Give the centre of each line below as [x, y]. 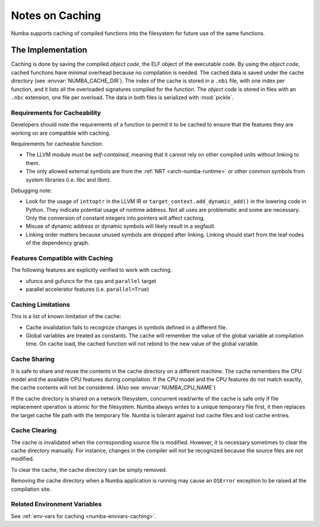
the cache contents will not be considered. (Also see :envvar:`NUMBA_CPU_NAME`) [113, 388]
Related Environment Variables [56, 504]
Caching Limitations [41, 304]
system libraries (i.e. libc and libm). [68, 180]
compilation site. [31, 489]
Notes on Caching [56, 15]
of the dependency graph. [58, 243]
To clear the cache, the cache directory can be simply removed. [89, 469]
